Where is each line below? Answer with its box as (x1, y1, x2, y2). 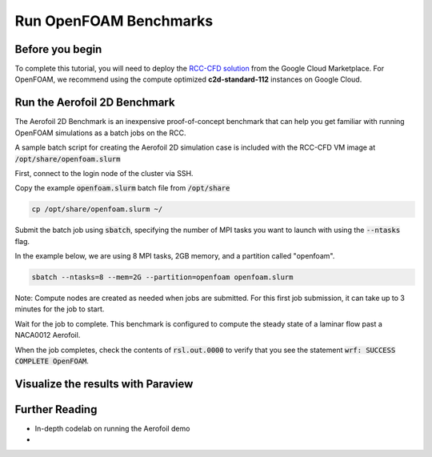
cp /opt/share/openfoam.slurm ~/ (31, 205, 163, 214)
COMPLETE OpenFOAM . (14, 356, 90, 366)
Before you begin (14, 42, 102, 56)
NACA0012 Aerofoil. (14, 331, 81, 340)
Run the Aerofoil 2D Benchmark (14, 96, 175, 110)
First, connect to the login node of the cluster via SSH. (14, 168, 194, 178)
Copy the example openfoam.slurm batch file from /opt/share (14, 183, 230, 193)
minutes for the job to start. (14, 304, 105, 314)
